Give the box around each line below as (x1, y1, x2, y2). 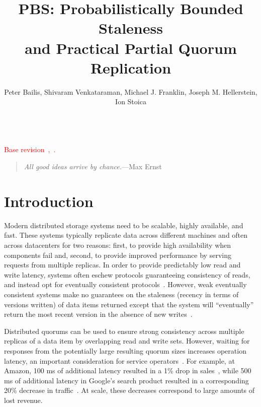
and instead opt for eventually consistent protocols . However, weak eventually (4, 279, 247, 290)
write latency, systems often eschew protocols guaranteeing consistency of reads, (4, 269, 250, 280)
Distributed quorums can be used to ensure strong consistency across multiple (4, 325, 244, 336)
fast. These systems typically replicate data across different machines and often (4, 230, 248, 240)
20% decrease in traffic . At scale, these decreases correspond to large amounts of (4, 385, 255, 395)
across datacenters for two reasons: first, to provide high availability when (4, 239, 231, 250)
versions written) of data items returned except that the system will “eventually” (4, 299, 254, 309)
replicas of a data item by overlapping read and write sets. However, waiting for (4, 335, 250, 346)
